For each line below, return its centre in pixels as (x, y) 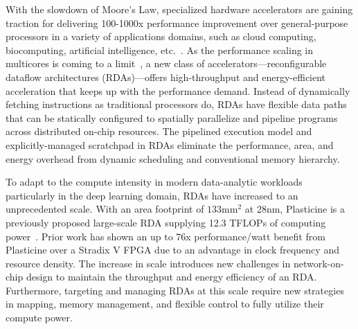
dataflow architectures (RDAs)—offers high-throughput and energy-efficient (166, 77)
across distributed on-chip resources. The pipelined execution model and (159, 131)
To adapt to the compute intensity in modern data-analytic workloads (154, 182)
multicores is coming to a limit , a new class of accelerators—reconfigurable (166, 63)
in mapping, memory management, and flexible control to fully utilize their (165, 304)
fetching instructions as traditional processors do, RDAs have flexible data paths (176, 104)
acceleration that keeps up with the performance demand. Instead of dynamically (178, 90)
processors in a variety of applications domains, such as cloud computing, (161, 36)
